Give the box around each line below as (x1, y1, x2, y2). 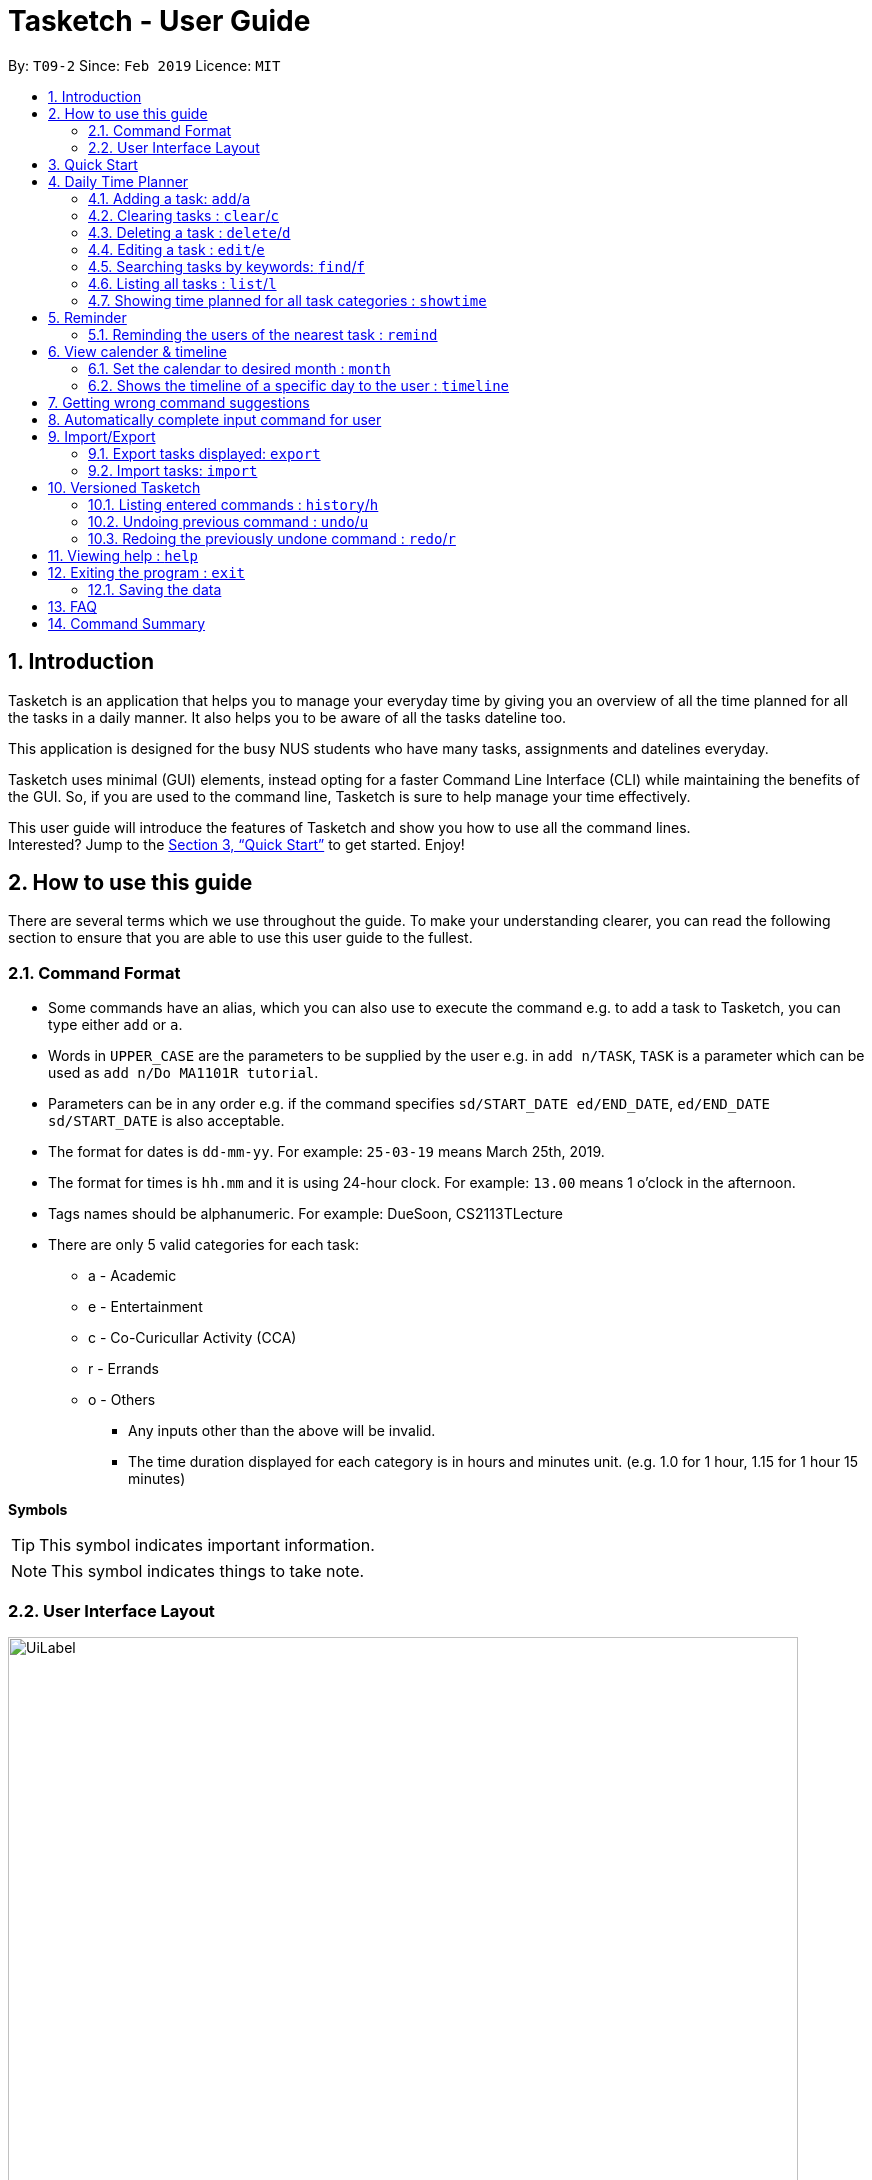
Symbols (8, 1501, 68, 1519)
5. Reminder (48, 308, 127, 326)
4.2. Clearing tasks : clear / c (88, 206, 280, 224)
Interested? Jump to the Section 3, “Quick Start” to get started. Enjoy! (8, 835, 465, 853)
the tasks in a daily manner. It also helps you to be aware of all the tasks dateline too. (8, 708, 567, 726)
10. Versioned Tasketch (48, 478, 201, 496)
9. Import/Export (48, 427, 156, 445)
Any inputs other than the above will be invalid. (128, 1422, 436, 1440)
